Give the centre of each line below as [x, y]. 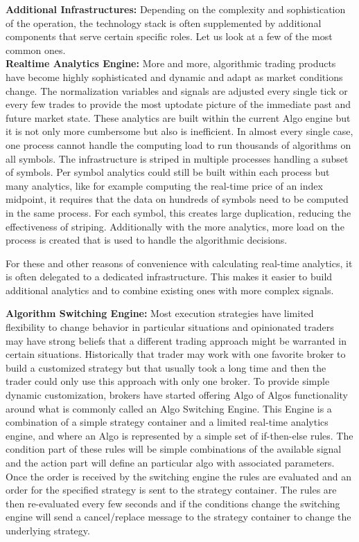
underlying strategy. [48, 530]
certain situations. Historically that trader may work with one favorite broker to [176, 354]
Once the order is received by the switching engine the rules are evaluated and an [178, 476]
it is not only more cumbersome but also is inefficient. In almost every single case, [179, 131]
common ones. [36, 49]
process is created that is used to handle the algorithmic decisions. [147, 240]
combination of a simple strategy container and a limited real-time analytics [167, 422]
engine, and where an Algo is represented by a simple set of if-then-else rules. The [179, 435]
